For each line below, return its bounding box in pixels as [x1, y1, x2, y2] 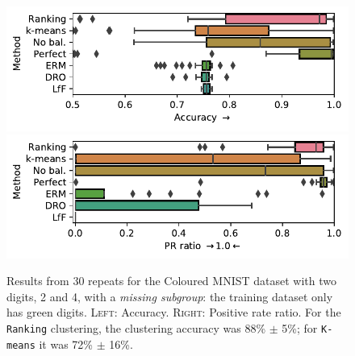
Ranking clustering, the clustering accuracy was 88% [6, 320, 266, 337]
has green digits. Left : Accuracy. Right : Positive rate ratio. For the [6, 304, 341, 321]
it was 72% [39, 335, 94, 352]
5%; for [282, 320, 318, 337]
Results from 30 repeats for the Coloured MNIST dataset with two [6, 272, 336, 289]
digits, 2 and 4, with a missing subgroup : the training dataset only [6, 288, 333, 304]
